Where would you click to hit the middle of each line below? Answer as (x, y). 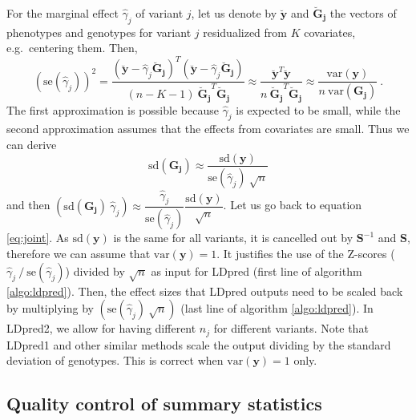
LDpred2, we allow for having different (101, 328)
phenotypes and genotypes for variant (99, 32)
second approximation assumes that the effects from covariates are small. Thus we (208, 129)
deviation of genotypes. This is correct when (115, 360)
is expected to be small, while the (318, 109)
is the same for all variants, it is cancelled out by (233, 238)
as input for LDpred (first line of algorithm (256, 271)
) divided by (95, 271)
